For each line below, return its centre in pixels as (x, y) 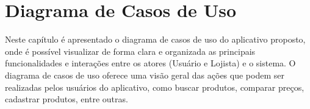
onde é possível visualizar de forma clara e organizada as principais (130, 51)
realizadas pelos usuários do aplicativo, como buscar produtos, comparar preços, (155, 87)
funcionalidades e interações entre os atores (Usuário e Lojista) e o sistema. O (150, 63)
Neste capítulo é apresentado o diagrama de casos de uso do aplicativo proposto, (155, 39)
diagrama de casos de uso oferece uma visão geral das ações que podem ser (145, 75)
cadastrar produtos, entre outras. (67, 99)
